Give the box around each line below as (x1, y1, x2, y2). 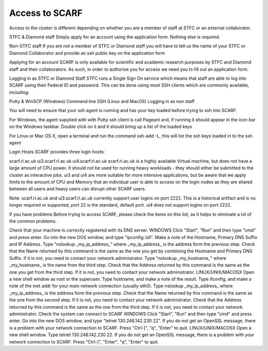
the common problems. (9, 218, 57, 224)
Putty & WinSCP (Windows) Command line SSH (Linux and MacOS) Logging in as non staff (9, 99, 195, 105)
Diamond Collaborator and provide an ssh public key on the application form (9, 50, 165, 56)
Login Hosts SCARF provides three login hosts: (9, 149, 105, 155)
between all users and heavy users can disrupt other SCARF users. (9, 186, 146, 192)
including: (9, 89, 30, 95)
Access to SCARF (9, 7, 83, 18)
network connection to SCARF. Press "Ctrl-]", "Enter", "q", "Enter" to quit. (9, 339, 159, 345)
